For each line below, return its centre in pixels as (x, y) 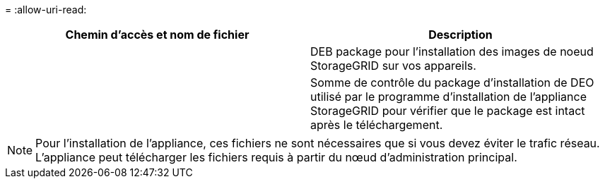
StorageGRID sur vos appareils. (393, 66)
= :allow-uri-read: (46, 10)
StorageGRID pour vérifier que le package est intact (448, 111)
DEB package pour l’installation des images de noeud (452, 51)
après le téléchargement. (377, 125)
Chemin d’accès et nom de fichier (157, 35)
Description (460, 35)
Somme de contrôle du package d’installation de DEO (452, 82)
